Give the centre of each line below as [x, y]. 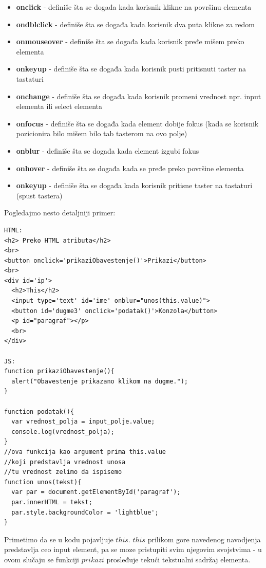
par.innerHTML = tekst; [52, 502]
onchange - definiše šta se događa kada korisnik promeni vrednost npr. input [139, 96]
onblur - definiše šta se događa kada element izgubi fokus [108, 150]
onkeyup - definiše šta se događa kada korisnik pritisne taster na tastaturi [134, 185]
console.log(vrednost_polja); [63, 432]
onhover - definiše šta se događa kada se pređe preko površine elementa [130, 168]
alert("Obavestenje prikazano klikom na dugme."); [100, 381]
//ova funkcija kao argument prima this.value [85, 452]
